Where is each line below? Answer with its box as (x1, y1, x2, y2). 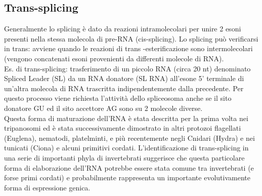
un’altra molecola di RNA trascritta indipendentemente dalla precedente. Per (4, 83, 244, 93)
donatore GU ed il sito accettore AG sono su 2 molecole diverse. (4, 102, 203, 113)
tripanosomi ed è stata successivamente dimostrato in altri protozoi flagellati (4, 123, 241, 133)
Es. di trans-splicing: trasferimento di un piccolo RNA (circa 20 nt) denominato (4, 63, 251, 73)
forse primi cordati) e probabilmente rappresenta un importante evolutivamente (4, 172, 250, 183)
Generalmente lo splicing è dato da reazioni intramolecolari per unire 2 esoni (4, 23, 241, 34)
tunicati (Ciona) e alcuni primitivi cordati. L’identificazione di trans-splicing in (4, 142, 249, 153)
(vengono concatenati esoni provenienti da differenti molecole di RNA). (4, 53, 224, 63)
